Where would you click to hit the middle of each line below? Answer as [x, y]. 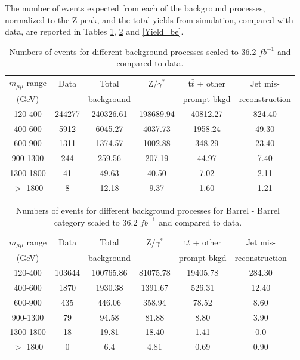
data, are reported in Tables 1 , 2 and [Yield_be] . [94, 31]
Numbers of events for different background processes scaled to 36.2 [133, 51]
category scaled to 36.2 [96, 222]
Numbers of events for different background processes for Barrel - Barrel [148, 210]
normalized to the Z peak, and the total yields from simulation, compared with [149, 19]
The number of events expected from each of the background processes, [135, 8]
